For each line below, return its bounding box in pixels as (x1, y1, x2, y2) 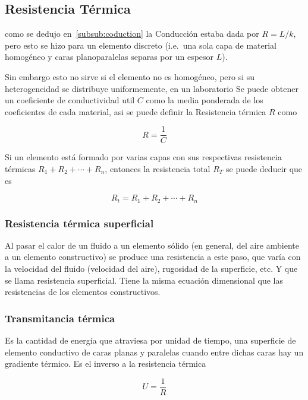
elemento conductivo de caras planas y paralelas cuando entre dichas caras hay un (5, 345, 304, 358)
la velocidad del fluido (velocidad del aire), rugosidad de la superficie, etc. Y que (5, 262, 298, 275)
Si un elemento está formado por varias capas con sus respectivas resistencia (5, 151, 282, 163)
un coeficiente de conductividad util (5, 94, 135, 106)
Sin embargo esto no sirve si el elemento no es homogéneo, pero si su (5, 70, 255, 82)
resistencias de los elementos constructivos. (5, 285, 161, 298)
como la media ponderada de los (146, 94, 263, 106)
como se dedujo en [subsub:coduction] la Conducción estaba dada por (5, 27, 259, 40)
